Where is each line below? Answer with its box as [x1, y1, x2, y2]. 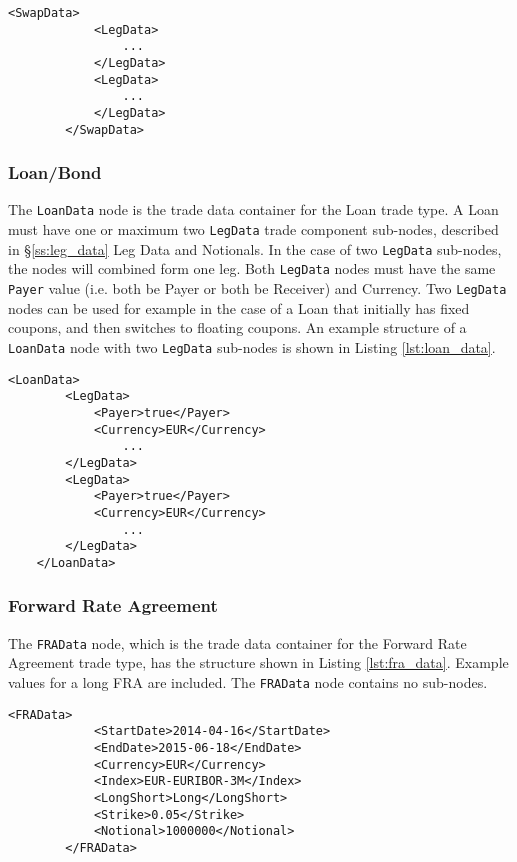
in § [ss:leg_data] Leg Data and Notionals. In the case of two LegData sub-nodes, [8, 238, 502, 259]
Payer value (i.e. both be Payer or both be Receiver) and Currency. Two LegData [8, 278, 507, 299]
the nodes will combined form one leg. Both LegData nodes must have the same [8, 258, 496, 279]
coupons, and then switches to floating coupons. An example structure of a [8, 317, 467, 338]
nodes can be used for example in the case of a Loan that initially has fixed [8, 297, 470, 318]
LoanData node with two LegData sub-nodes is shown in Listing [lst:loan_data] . [8, 336, 496, 357]
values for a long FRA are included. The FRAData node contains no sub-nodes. [8, 671, 488, 692]
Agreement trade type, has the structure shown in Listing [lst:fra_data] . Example [8, 652, 509, 673]
